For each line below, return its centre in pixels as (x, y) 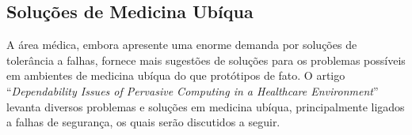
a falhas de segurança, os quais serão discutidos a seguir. (143, 122)
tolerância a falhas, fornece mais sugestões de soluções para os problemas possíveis (206, 60)
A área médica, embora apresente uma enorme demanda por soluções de (182, 45)
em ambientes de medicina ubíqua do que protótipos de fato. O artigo (176, 75)
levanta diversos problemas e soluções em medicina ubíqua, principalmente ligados (206, 106)
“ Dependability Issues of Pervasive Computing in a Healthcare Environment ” (193, 90)
